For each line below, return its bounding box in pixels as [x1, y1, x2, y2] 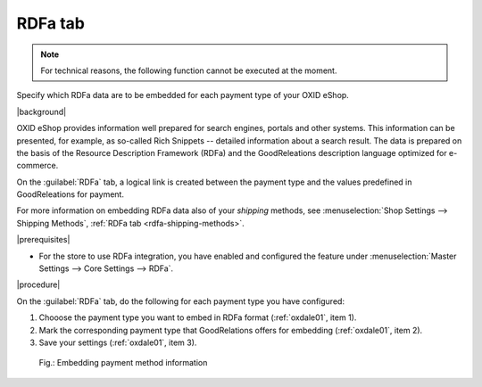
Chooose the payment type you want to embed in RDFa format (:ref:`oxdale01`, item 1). [38, 312, 357, 323]
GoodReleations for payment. [16, 189, 125, 200]
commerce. [16, 161, 59, 171]
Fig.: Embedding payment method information [38, 358, 208, 368]
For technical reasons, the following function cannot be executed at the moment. [40, 65, 337, 76]
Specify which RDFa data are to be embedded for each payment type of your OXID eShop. [16, 90, 350, 101]
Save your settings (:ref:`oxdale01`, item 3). [38, 337, 197, 348]
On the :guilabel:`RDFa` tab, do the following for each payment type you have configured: [16, 295, 345, 307]
